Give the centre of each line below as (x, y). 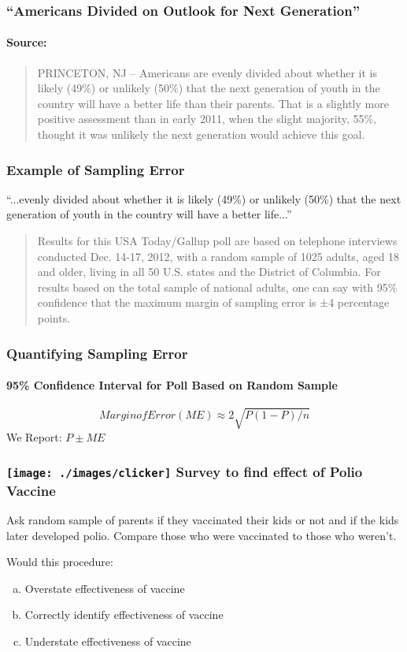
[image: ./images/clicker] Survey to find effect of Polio (185, 472)
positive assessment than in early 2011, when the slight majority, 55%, (207, 119)
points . (54, 317)
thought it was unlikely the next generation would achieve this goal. (201, 134)
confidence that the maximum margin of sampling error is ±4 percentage (213, 302)
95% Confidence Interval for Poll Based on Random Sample (172, 385)
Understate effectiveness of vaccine (108, 641)
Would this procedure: (60, 562)
